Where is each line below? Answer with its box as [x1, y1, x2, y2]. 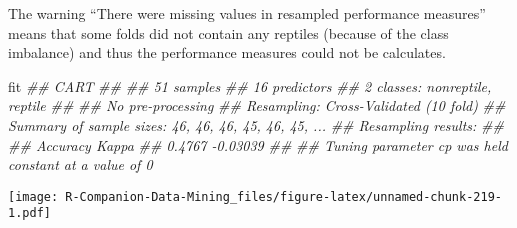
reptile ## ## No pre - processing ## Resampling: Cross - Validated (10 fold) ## [8, 95, 506, 116]
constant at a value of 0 [8, 154, 153, 175]
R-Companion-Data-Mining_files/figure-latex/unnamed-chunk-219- [65, 189, 502, 204]
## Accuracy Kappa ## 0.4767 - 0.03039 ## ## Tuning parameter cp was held [8, 134, 508, 155]
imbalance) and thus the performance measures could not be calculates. [8, 42, 446, 63]
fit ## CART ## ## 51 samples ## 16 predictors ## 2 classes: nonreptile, [8, 75, 492, 96]
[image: [8, 189, 59, 204]
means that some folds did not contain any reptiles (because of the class [8, 22, 449, 43]
